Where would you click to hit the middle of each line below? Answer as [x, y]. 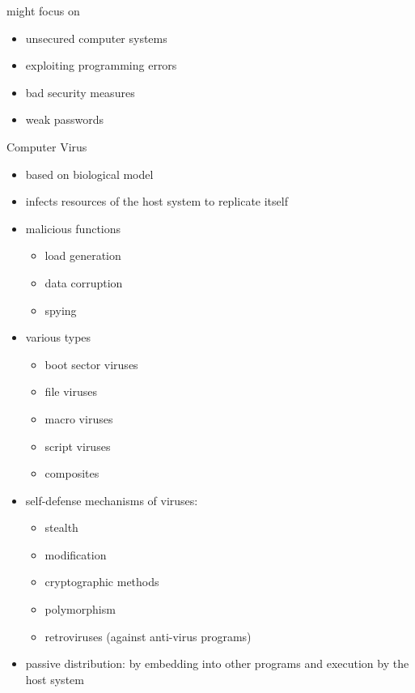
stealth [61, 527]
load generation [83, 255]
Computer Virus [47, 146]
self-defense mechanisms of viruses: [112, 500]
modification [76, 554]
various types [58, 337]
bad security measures [80, 92]
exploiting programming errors [101, 65]
